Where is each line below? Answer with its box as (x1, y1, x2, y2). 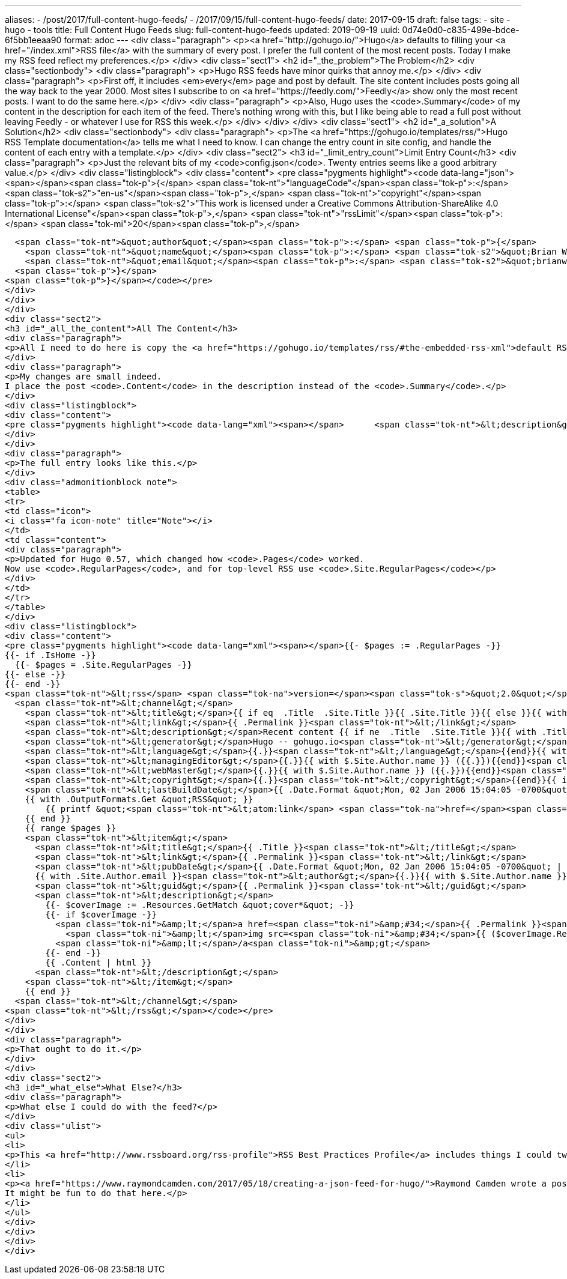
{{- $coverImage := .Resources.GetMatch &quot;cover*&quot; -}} (45, 900, 354, 910)
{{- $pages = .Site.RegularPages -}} (14, 660, 192, 670)
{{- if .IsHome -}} (5, 650, 96, 660)
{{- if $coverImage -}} (45, 910, 157, 919)
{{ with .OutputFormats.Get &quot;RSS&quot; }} (25, 794, 253, 804)
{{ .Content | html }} (45, 958, 152, 967)
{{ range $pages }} (25, 823, 117, 833)
